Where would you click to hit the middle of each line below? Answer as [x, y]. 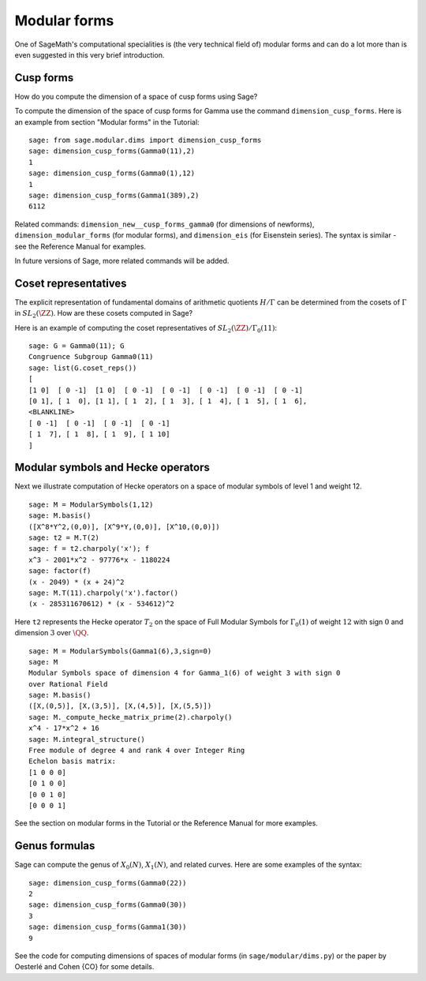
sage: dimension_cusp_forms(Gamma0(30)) [108, 905]
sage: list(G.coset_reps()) [83, 368]
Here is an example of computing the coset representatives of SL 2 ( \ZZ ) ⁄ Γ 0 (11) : [146, 329]
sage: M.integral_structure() [87, 739]
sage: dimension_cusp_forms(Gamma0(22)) [108, 883]
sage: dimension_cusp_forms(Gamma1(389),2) [114, 195]
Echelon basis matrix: [73, 761]
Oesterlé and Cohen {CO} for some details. [84, 967]
